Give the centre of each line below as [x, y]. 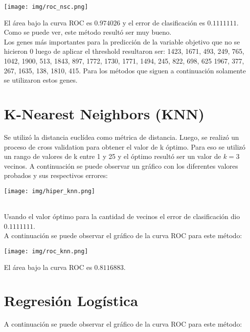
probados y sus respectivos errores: [56, 175]
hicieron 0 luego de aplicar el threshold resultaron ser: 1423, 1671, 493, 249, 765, [124, 51]
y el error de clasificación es [164, 22]
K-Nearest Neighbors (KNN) [104, 113]
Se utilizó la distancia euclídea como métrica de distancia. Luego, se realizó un [122, 137]
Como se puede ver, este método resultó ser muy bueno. [88, 32]
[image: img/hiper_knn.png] [50, 191]
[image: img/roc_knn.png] [46, 251]
